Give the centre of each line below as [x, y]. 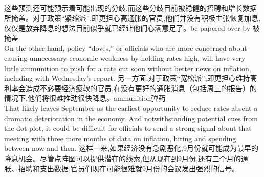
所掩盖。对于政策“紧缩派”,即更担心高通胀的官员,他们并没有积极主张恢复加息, [132, 18]
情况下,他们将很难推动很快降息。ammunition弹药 [85, 98]
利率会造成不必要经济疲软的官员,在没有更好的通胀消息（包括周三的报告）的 [130, 88]
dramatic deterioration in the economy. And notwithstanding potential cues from [131, 118]
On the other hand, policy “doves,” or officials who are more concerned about [126, 48]
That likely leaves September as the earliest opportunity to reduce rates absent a [131, 108]
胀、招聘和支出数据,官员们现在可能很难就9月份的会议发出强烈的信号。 [122, 168]
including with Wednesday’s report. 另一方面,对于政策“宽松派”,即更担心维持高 [131, 78]
